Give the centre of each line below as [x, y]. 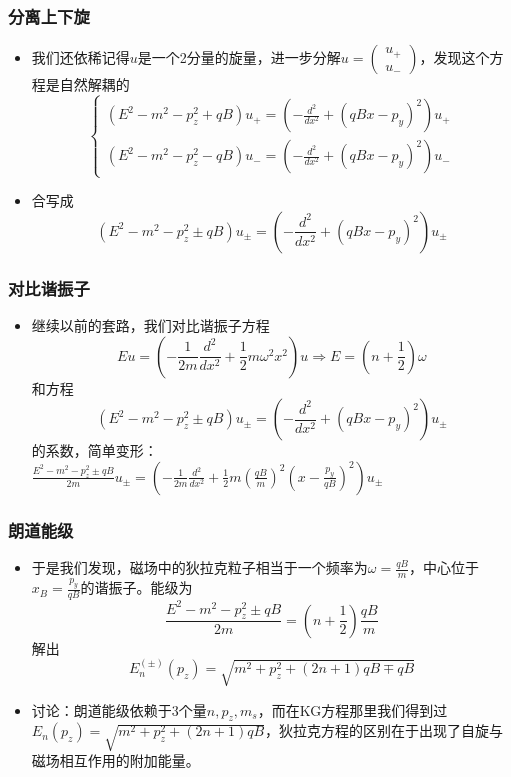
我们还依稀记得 [80, 57]
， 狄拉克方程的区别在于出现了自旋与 [383, 730]
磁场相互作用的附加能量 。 [115, 760]
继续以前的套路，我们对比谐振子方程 [150, 325]
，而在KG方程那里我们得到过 [352, 709]
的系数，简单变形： [94, 450]
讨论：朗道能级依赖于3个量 [119, 709]
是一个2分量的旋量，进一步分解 [239, 57]
